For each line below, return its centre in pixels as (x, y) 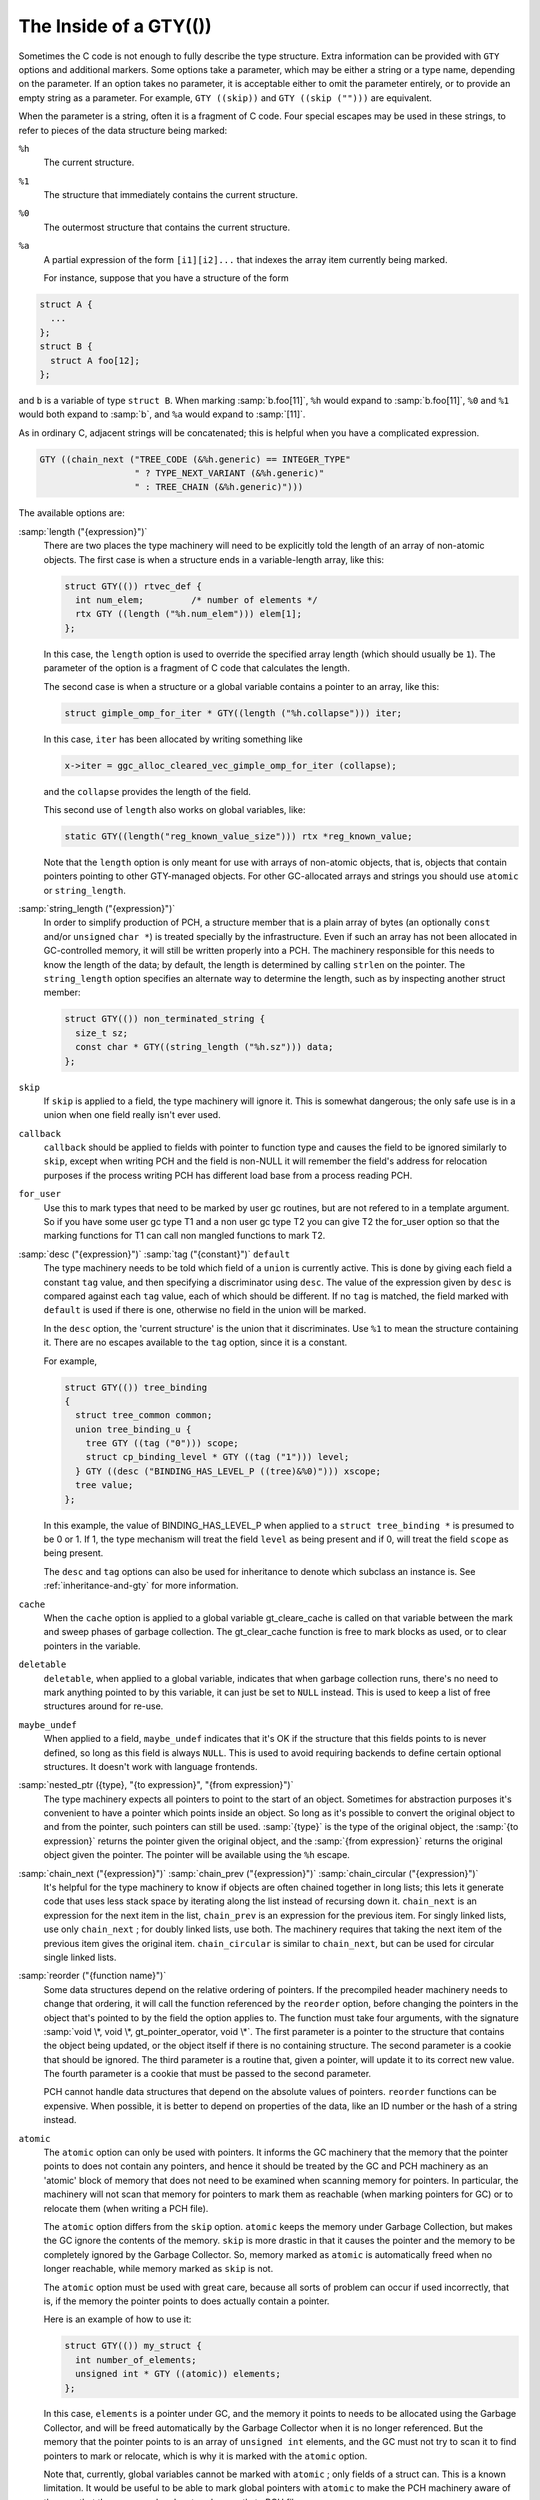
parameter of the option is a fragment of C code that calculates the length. (196, 668)
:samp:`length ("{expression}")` (83, 531)
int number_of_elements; (136, 2359)
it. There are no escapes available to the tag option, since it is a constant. (195, 1342)
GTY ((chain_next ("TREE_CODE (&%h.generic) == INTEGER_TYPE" (195, 459)
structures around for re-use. (103, 1706)
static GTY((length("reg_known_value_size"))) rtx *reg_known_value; (238, 836)
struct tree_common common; (144, 1415)
